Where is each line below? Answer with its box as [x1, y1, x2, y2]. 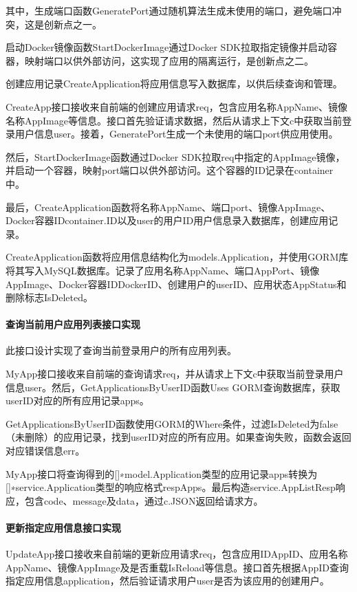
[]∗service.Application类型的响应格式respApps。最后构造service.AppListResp [6, 480, 336, 494]
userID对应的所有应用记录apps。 [6, 393, 149, 408]
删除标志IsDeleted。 [6, 290, 94, 305]
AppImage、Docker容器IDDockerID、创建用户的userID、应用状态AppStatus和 [6, 276, 347, 291]
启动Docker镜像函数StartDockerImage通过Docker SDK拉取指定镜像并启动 [6, 40, 327, 54]
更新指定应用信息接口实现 [6, 520, 121, 535]
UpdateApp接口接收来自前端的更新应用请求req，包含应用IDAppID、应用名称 [6, 547, 348, 561]
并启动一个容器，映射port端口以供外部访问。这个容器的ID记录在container [6, 163, 334, 177]
